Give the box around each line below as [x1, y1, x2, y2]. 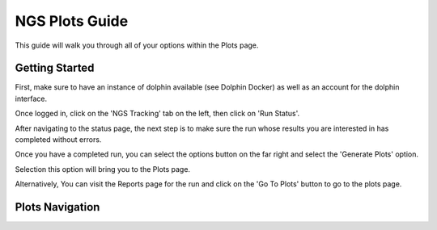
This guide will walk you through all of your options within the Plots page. [15, 40, 259, 50]
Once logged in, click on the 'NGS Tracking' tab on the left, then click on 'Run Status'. [15, 109, 299, 119]
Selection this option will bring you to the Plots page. [15, 164, 190, 174]
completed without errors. [15, 135, 102, 144]
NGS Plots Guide [15, 12, 129, 30]
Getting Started [15, 61, 95, 75]
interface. [15, 94, 48, 103]
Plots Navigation [15, 200, 100, 214]
